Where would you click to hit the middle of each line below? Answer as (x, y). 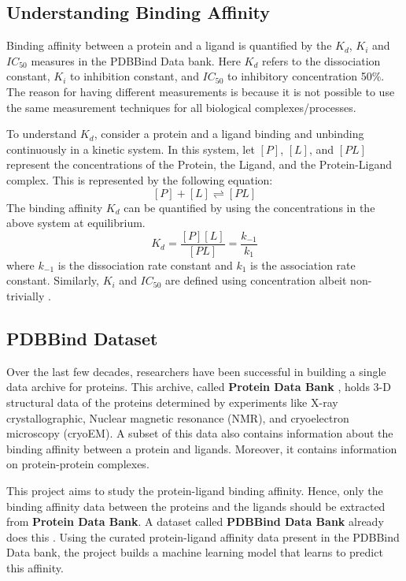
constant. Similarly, (53, 280)
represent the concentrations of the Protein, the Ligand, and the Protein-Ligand (199, 164)
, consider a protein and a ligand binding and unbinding (229, 134)
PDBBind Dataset (82, 338)
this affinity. (35, 567)
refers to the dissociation (321, 60)
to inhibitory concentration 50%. (306, 76)
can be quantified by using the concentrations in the (249, 207)
